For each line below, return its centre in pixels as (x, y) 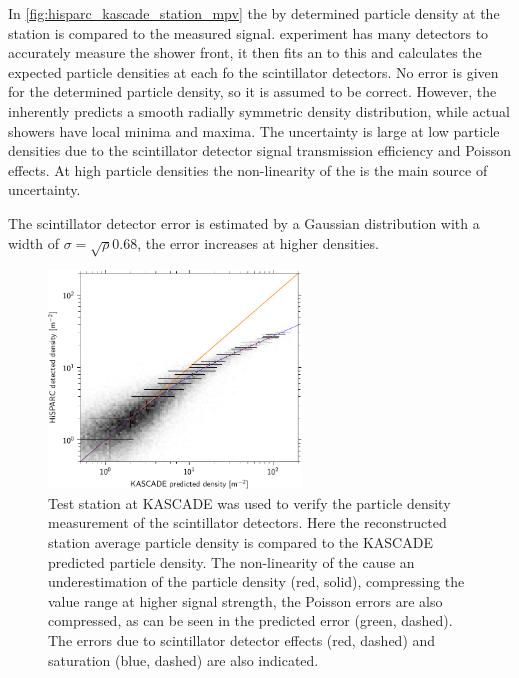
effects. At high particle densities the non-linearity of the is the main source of (248, 169)
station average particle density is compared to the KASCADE (240, 541)
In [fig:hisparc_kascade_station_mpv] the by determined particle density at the (254, 13)
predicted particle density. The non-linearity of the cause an (231, 561)
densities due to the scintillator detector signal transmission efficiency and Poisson (260, 150)
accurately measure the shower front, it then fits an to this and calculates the (245, 52)
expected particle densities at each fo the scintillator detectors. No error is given (253, 71)
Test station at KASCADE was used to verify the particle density (249, 502)
